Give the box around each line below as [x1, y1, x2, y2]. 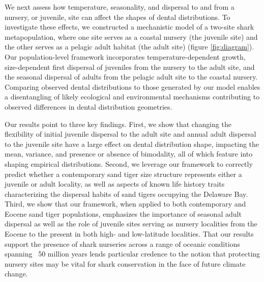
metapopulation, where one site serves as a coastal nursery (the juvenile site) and [5, 31, 258, 42]
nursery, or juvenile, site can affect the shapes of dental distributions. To [5, 11, 230, 22]
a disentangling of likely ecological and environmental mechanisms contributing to [5, 91, 260, 102]
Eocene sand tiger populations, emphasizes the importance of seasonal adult [5, 208, 242, 219]
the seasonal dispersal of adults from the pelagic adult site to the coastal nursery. [5, 71, 258, 82]
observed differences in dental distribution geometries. [5, 101, 172, 112]
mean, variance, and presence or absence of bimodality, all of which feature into [5, 148, 253, 159]
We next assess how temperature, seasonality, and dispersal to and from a [5, 2, 234, 12]
